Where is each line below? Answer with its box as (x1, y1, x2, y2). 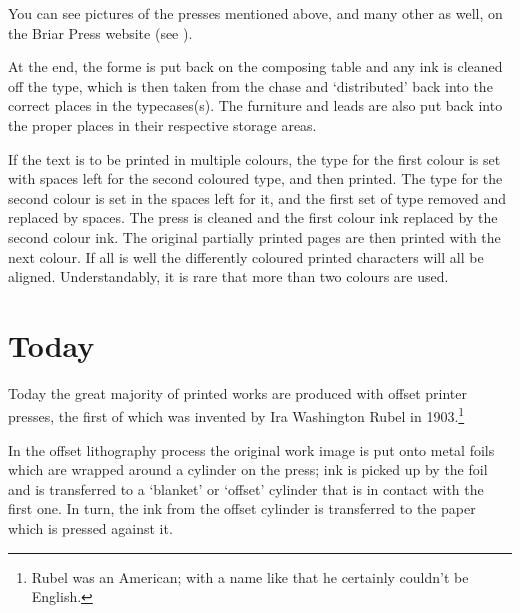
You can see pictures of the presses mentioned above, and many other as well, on (8, 3, 503, 23)
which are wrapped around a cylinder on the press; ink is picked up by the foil (8, 459, 488, 480)
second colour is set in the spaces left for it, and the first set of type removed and (8, 187, 507, 208)
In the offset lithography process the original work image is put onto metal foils (8, 439, 495, 460)
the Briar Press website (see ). (8, 22, 193, 43)
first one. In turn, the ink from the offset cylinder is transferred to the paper (8, 498, 476, 519)
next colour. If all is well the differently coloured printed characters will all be (8, 246, 484, 267)
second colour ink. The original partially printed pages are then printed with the (8, 226, 501, 247)
